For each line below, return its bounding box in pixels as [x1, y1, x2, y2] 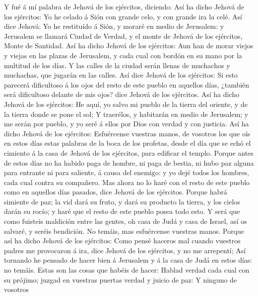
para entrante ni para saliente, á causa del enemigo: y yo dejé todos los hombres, [4, 167, 250, 178]
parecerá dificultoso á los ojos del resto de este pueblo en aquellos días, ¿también [4, 79, 250, 90]
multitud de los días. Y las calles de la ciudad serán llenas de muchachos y [4, 60, 230, 70]
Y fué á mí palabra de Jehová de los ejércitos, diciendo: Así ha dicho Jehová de [4, 1, 245, 11]
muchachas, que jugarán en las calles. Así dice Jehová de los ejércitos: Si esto [4, 70, 238, 80]
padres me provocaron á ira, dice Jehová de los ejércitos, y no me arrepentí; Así [4, 245, 246, 255]
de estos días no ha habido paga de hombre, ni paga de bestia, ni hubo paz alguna [4, 157, 254, 168]
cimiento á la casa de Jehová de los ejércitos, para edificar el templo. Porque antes [4, 147, 254, 158]
